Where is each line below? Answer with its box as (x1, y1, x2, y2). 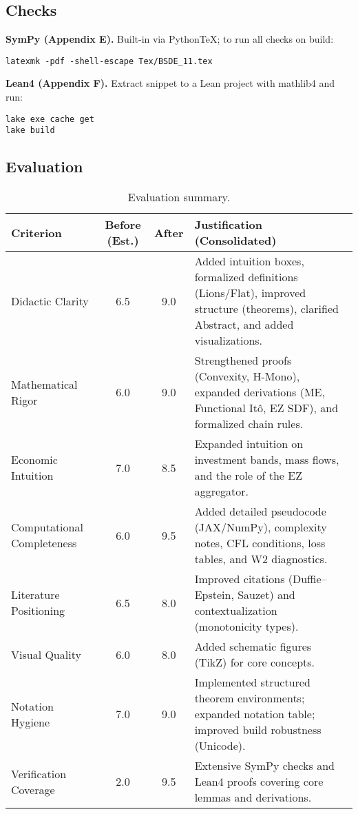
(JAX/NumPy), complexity (194, 519, 327, 536)
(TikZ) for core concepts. (194, 654, 315, 671)
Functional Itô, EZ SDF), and (194, 400, 339, 416)
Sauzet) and (238, 587, 295, 603)
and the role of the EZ (194, 467, 302, 484)
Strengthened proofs (194, 352, 292, 369)
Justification (194, 216, 262, 233)
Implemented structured (194, 674, 310, 691)
